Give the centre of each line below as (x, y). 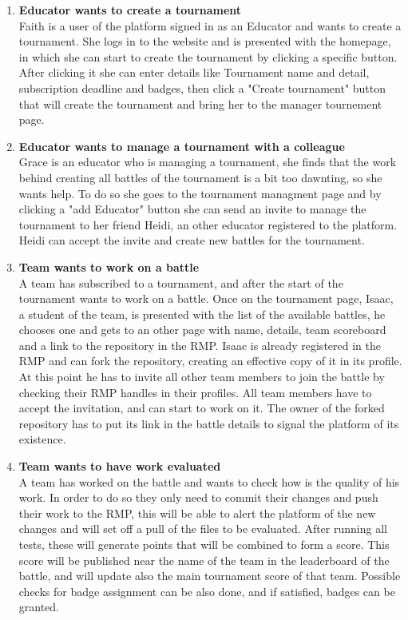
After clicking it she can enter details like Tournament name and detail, (194, 72)
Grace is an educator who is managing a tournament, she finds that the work (208, 162)
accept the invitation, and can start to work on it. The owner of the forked (202, 408)
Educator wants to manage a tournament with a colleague (182, 146)
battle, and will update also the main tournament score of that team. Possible (210, 576)
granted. (39, 607)
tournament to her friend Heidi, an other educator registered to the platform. (208, 224)
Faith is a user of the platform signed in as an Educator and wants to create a (210, 25)
